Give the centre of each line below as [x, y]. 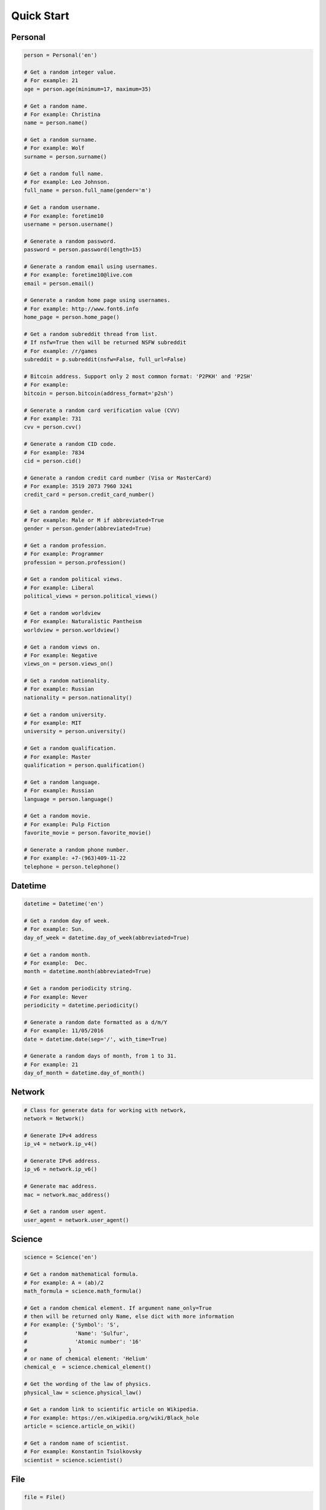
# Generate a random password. [70, 241]
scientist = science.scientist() [73, 1460]
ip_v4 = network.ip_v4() [61, 1144]
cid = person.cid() [53, 461]
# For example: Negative [61, 655]
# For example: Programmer [64, 554]
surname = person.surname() [65, 156]
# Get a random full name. [64, 173]
